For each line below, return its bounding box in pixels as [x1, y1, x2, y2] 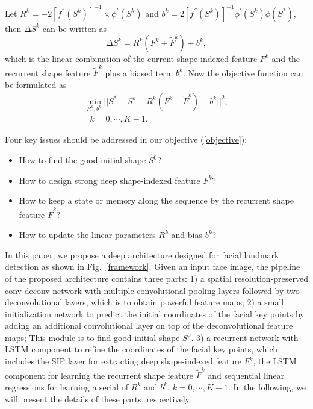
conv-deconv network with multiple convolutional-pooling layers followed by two [5, 284, 300, 296]
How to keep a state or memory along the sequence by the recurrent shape [19, 194, 294, 207]
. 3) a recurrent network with [191, 331, 299, 343]
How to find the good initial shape [19, 154, 146, 166]
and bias [171, 228, 202, 241]
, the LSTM [253, 355, 297, 367]
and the [271, 52, 300, 65]
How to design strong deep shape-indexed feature [19, 173, 200, 186]
